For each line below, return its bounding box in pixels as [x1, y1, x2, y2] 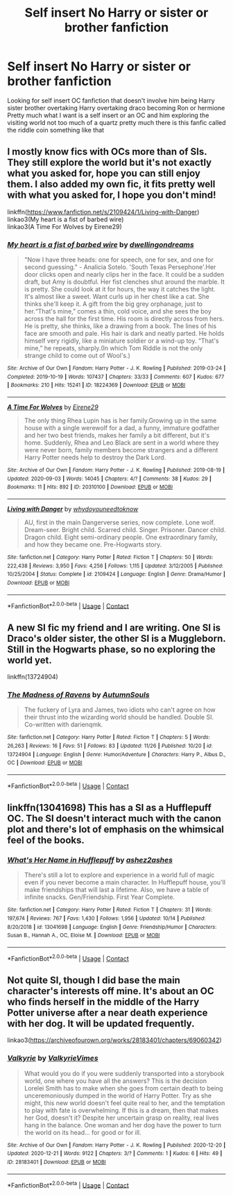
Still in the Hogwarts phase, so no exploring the [7, 643, 216, 655]
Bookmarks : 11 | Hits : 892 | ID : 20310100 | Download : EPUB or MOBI [7, 484, 173, 490]
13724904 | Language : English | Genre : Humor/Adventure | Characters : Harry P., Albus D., [7, 751, 226, 758]
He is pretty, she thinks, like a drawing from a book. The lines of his [24, 322, 217, 330]
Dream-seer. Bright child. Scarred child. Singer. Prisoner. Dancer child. [24, 525, 226, 533]
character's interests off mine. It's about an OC [7, 985, 215, 997]
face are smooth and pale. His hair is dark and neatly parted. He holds [24, 330, 225, 338]
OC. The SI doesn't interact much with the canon [7, 813, 222, 825]
